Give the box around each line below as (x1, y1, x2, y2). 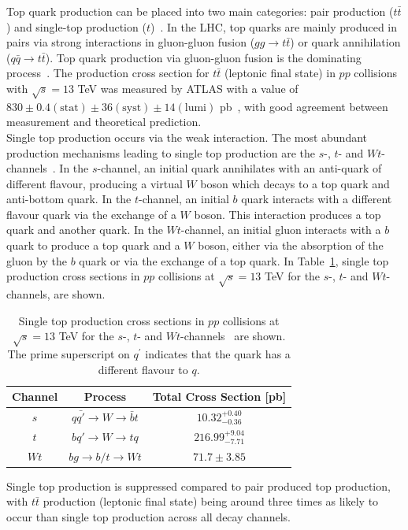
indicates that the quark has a (145, 345, 291, 361)
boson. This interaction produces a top (194, 206, 381, 222)
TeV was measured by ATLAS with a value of (77, 80, 299, 96)
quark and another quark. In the (6, 221, 163, 238)
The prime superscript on (7, 345, 130, 361)
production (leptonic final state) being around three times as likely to (43, 493, 379, 510)
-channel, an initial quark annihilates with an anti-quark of (97, 160, 382, 176)
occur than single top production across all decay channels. (6, 508, 291, 524)
